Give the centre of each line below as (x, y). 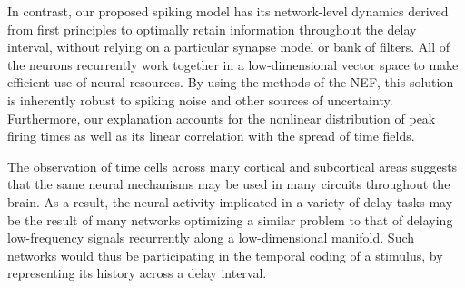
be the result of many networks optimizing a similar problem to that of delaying (230, 219)
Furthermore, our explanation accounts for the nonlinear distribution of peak (222, 118)
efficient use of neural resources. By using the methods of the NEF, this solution (231, 82)
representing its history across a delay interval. (137, 273)
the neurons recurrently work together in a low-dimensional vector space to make (233, 64)
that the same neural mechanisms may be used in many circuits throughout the (229, 184)
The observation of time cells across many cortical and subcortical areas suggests (232, 166)
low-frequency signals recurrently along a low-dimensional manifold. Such (211, 238)
